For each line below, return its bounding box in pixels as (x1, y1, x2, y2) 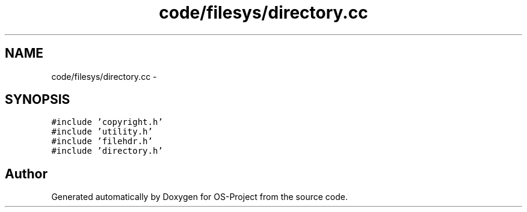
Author (5, 166, 48, 181)
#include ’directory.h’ (51, 146, 163, 156)
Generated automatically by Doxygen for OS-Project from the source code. (51, 192, 348, 202)
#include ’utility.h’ (51, 127, 153, 137)
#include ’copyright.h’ (51, 117, 163, 127)
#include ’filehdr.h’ (51, 136, 153, 147)
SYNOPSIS (5, 92, 70, 108)
